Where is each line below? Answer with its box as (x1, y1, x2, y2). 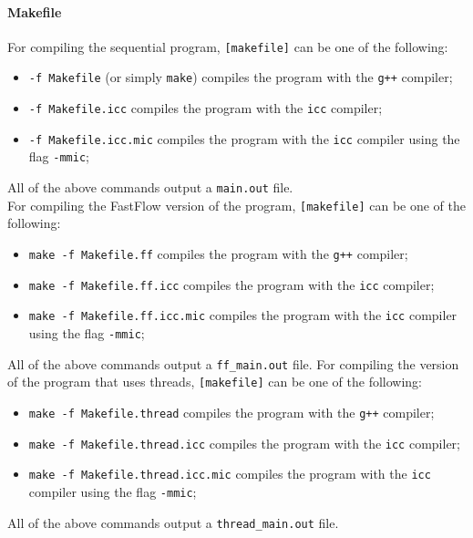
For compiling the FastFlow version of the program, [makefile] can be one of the (7, 195, 466, 214)
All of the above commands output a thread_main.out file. (7, 512, 339, 532)
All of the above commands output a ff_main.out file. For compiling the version (7, 354, 459, 373)
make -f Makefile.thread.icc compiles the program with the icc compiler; (28, 433, 460, 452)
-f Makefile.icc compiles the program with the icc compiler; (28, 98, 383, 118)
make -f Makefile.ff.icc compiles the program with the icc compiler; (28, 274, 435, 294)
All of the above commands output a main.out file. (7, 178, 293, 197)
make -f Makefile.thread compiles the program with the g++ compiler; (28, 402, 435, 421)
